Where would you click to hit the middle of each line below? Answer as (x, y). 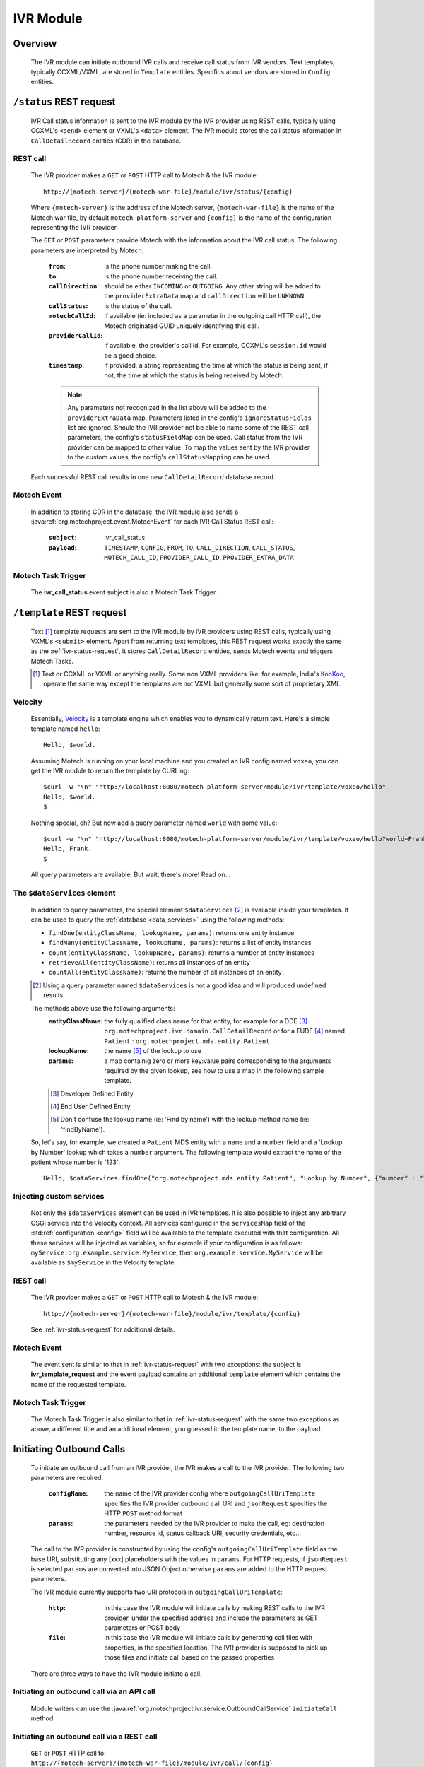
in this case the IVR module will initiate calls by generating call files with (208, 1638)
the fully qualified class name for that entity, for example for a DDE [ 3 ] (206, 1021)
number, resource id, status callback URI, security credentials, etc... (203, 1533)
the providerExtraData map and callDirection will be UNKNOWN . (205, 296)
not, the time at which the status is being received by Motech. (194, 375)
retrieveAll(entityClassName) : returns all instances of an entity (149, 963)
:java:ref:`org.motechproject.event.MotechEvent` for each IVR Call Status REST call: (152, 521)
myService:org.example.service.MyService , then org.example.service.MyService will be (177, 1252)
